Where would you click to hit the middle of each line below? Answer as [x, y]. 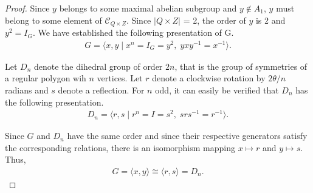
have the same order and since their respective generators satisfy [187, 136]
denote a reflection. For [101, 90]
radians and [27, 90]
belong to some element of [53, 20]
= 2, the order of [215, 20]
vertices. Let [120, 78]
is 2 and [270, 20]
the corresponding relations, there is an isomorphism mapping [120, 147]
